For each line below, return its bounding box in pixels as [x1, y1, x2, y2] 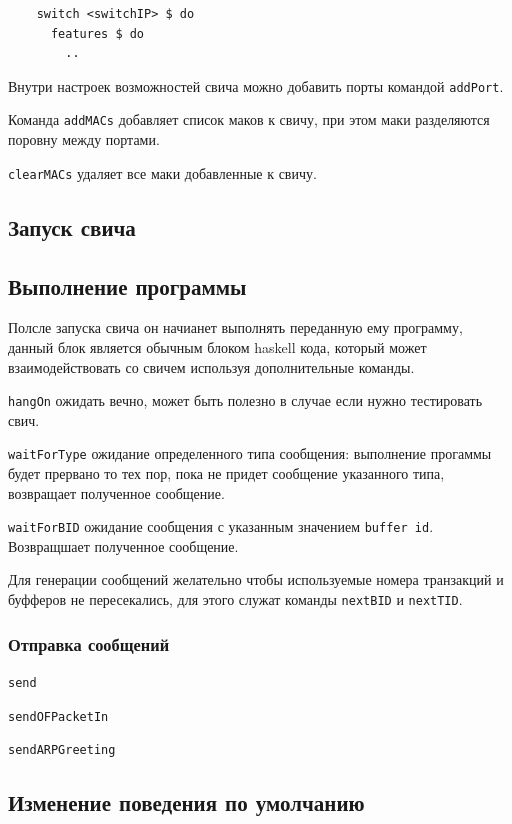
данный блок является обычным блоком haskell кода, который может [8, 336, 427, 357]
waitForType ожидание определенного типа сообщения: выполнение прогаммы [8, 443, 492, 464]
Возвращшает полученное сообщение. [8, 535, 239, 556]
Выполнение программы [8, 270, 247, 301]
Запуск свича [8, 211, 136, 242]
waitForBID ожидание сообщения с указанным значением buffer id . [8, 516, 434, 537]
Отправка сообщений [8, 631, 170, 656]
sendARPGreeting [8, 743, 116, 758]
